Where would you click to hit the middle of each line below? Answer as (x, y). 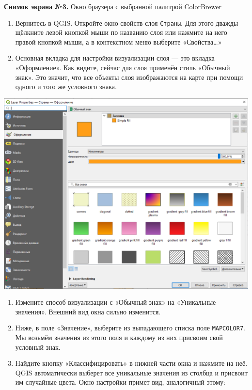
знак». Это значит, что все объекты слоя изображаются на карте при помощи (129, 77)
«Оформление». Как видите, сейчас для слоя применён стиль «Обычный (123, 68)
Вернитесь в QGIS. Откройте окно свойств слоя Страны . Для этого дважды (127, 23)
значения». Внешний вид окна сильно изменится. (88, 311)
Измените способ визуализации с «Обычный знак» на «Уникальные (116, 302)
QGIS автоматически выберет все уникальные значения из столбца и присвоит (131, 372)
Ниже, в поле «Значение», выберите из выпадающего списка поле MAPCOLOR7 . (130, 328)
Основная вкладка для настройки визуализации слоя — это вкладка (115, 58)
